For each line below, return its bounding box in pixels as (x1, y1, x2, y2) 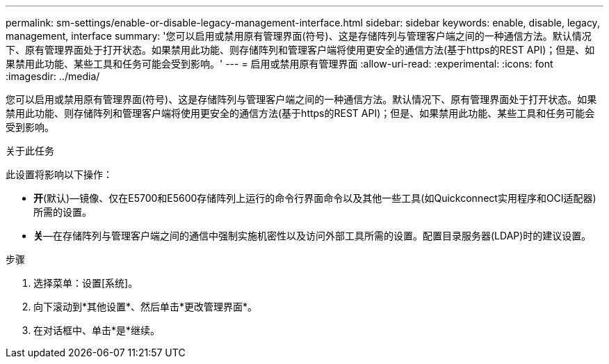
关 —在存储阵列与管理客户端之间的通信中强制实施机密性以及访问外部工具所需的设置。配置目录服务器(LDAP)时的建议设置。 (33, 230, 592, 242)
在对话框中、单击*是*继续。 (33, 324, 161, 336)
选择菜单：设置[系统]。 (33, 277, 138, 289)
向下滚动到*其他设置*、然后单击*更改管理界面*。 (33, 301, 258, 312)
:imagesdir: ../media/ (6, 70, 100, 82)
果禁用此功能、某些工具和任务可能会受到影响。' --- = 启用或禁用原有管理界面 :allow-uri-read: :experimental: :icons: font (6, 58, 553, 70)
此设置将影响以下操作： (6, 168, 113, 180)
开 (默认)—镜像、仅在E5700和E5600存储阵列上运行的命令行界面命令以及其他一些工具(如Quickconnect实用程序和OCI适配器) (33, 192, 596, 204)
